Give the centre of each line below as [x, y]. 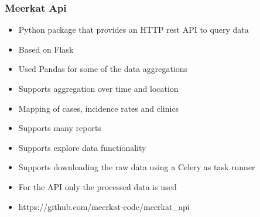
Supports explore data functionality [82, 147]
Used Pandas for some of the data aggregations [103, 69]
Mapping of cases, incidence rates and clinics [99, 108]
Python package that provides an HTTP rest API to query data [134, 30]
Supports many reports [60, 128]
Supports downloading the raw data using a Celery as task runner [137, 167]
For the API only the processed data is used [97, 186]
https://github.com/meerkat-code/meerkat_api [104, 206]
